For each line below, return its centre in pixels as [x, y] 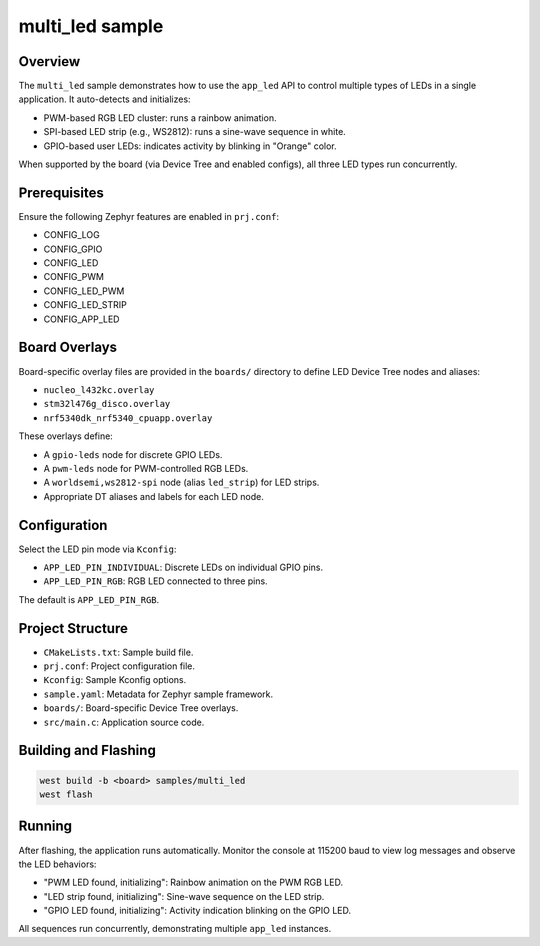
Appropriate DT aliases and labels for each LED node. [153, 496]
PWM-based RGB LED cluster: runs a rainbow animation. [160, 117]
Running [45, 826]
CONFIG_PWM [74, 277]
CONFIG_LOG [71, 235]
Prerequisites [61, 192]
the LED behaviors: [57, 864]
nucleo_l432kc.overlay [99, 389]
